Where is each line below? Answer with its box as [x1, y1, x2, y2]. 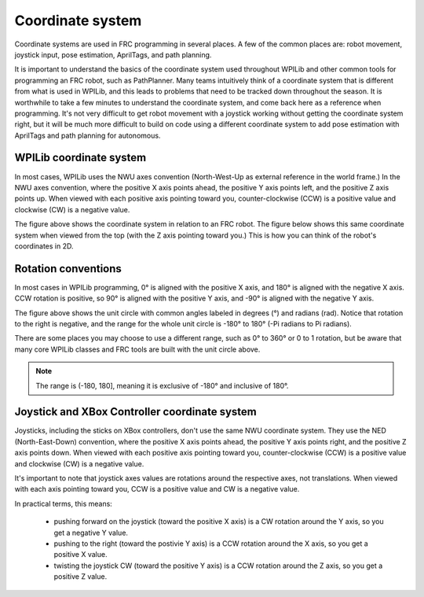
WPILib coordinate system [14, 151, 147, 164]
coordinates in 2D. [14, 241, 74, 251]
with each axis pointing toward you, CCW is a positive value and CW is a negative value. [14, 485, 300, 494]
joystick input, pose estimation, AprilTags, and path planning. [14, 50, 212, 59]
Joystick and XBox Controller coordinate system [14, 405, 257, 418]
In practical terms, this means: [14, 499, 113, 508]
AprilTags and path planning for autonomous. [14, 131, 161, 140]
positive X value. [53, 550, 108, 559]
